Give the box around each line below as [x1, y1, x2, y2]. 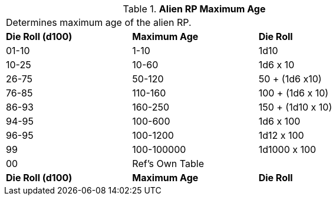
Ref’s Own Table [132, 158, 204, 169]
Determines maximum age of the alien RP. [6, 16, 192, 28]
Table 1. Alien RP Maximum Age [123, 3, 266, 15]
